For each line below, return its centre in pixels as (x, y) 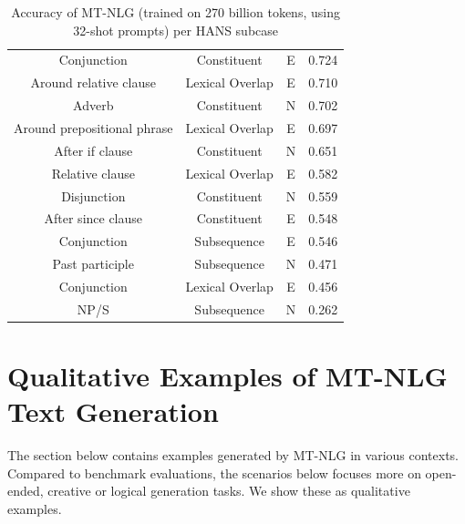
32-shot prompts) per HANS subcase (176, 30)
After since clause (93, 218)
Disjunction (93, 195)
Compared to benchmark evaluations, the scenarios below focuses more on (214, 473)
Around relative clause (93, 82)
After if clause (93, 150)
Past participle (93, 264)
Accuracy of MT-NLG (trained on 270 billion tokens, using (176, 12)
